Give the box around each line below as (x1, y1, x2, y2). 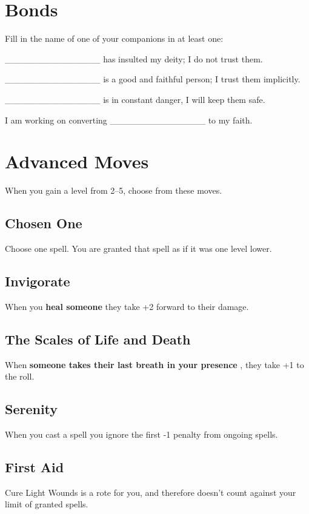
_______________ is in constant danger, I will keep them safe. (5, 93, 265, 105)
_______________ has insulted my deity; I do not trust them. (5, 52, 263, 65)
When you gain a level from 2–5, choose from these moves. (5, 184, 222, 197)
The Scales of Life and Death (5, 329, 191, 348)
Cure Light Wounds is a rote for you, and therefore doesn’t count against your (5, 486, 296, 498)
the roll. (5, 370, 35, 383)
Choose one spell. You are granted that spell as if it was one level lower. (5, 242, 272, 255)
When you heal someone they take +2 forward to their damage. (5, 300, 249, 312)
